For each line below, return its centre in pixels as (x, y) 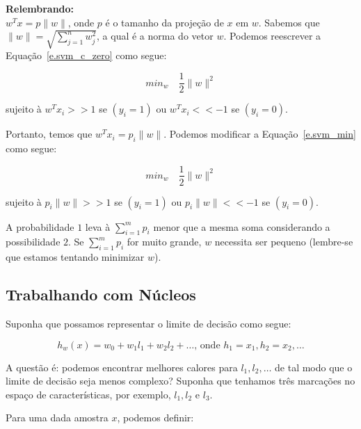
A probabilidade (40, 226)
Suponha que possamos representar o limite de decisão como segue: (149, 323)
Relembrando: (40, 8)
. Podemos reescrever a (272, 36)
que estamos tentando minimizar (75, 257)
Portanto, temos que (49, 134)
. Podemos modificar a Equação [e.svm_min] (260, 134)
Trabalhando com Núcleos (101, 294)
